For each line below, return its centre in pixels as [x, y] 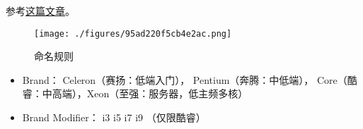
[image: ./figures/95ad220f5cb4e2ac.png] [133, 33]
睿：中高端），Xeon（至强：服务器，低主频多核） [135, 93]
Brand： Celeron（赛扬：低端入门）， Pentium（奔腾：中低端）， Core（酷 [190, 79]
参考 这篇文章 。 [40, 11]
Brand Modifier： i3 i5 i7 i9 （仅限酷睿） [114, 117]
